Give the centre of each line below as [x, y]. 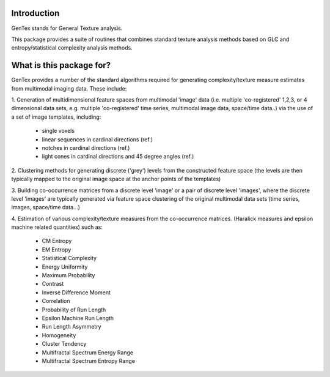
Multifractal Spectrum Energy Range [88, 353]
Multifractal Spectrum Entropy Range [89, 360]
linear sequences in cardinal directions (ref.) [97, 139]
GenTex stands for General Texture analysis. [67, 28]
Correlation [56, 301]
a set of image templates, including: [56, 117]
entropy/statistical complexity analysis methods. [72, 48]
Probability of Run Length [74, 310]
